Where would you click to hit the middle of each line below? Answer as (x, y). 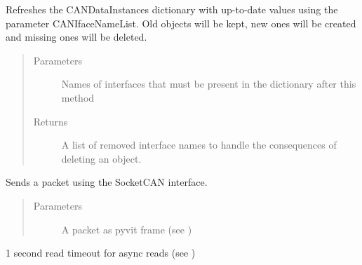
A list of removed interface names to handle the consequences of (199, 145)
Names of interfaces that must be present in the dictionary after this (209, 84)
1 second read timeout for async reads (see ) (101, 253)
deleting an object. (101, 158)
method (78, 97)
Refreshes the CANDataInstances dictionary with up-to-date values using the (172, 9)
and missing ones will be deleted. (76, 37)
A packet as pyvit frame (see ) (127, 229)
